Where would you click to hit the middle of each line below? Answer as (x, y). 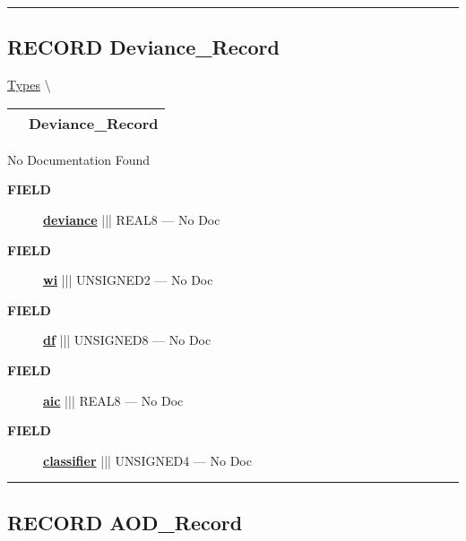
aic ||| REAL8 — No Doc (113, 400)
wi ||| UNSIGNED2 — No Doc (128, 280)
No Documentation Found (79, 159)
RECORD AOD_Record (125, 522)
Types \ (29, 85)
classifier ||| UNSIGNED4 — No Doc (147, 460)
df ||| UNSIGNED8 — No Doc (127, 340)
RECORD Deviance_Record (143, 47)
